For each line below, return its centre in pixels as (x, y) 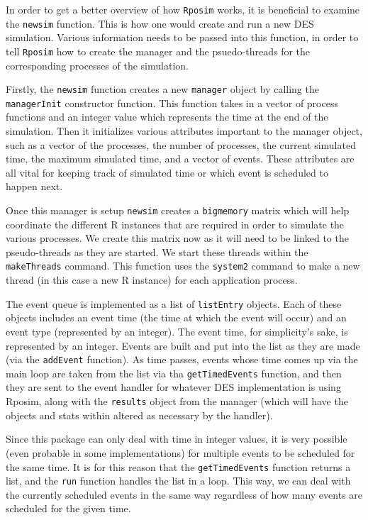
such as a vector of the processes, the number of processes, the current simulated (181, 144)
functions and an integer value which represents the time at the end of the (167, 117)
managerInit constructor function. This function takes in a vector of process (172, 103)
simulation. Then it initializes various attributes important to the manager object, (184, 131)
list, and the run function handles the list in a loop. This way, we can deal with (178, 481)
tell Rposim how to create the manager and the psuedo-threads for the (158, 51)
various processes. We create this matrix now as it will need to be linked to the (177, 238)
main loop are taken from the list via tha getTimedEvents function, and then (174, 373)
